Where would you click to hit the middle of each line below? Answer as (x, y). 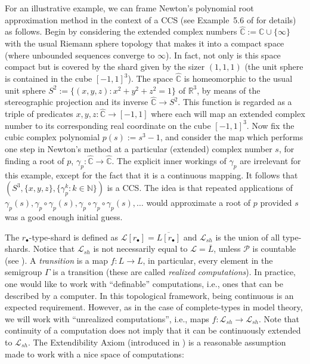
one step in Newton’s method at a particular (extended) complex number (139, 149)
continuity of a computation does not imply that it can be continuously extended (153, 330)
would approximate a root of (199, 203)
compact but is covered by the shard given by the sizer (105, 67)
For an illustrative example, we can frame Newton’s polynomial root (129, 8)
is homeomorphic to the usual (238, 78)
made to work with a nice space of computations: (94, 354)
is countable (274, 249)
